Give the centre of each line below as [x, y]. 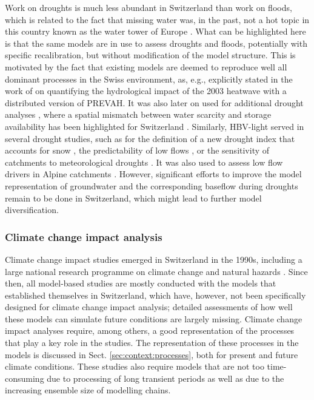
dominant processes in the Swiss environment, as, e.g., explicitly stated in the [149, 79]
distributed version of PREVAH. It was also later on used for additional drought [154, 102]
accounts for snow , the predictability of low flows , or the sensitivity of [137, 150]
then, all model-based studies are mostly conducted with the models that [141, 283]
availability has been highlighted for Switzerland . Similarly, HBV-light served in [155, 126]
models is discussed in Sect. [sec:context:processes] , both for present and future [152, 354]
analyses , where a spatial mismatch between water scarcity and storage [138, 114]
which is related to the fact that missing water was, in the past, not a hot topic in [157, 19]
